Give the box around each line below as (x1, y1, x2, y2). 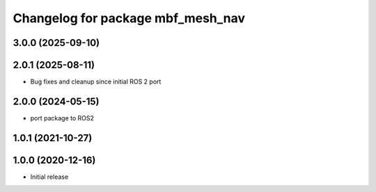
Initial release (30, 173, 69, 181)
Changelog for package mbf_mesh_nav (13, 10, 246, 26)
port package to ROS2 (30, 113, 94, 122)
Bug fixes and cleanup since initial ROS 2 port (30, 77, 162, 86)
